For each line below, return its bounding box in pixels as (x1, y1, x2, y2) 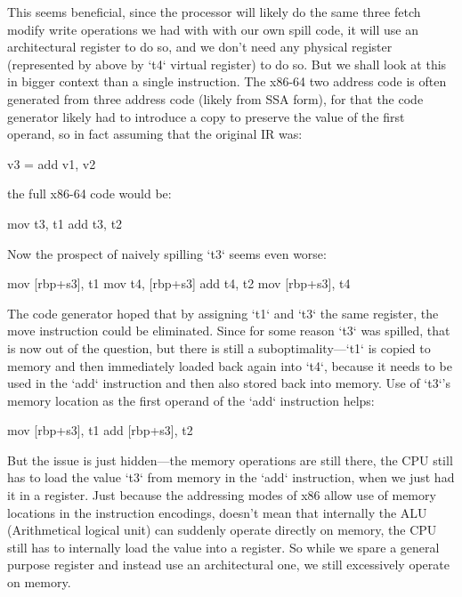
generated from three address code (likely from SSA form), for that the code (7, 89, 424, 108)
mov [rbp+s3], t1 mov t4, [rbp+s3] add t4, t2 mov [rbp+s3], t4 (7, 274, 351, 293)
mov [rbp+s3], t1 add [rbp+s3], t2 (7, 421, 193, 440)
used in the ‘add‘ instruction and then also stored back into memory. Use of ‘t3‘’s (7, 374, 450, 392)
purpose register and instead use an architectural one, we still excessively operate (7, 555, 450, 574)
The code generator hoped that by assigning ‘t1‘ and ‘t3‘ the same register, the (7, 303, 439, 322)
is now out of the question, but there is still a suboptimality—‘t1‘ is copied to (7, 338, 431, 357)
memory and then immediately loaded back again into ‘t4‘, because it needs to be (7, 356, 452, 375)
